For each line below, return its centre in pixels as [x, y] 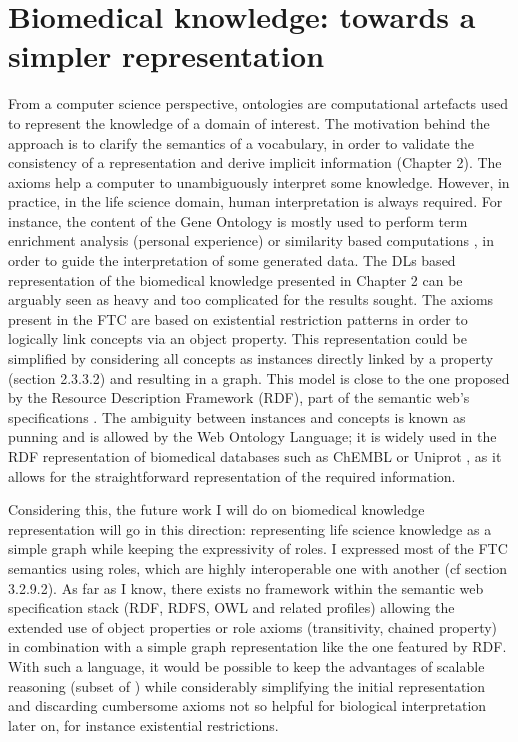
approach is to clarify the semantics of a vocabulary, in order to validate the [241, 142]
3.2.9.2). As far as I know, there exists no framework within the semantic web [246, 587]
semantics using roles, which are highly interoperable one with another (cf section [258, 567]
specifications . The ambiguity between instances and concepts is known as [237, 416]
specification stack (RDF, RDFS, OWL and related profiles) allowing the [231, 607]
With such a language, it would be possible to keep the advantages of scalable [246, 665]
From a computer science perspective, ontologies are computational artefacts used [258, 103]
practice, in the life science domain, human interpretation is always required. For [255, 201]
